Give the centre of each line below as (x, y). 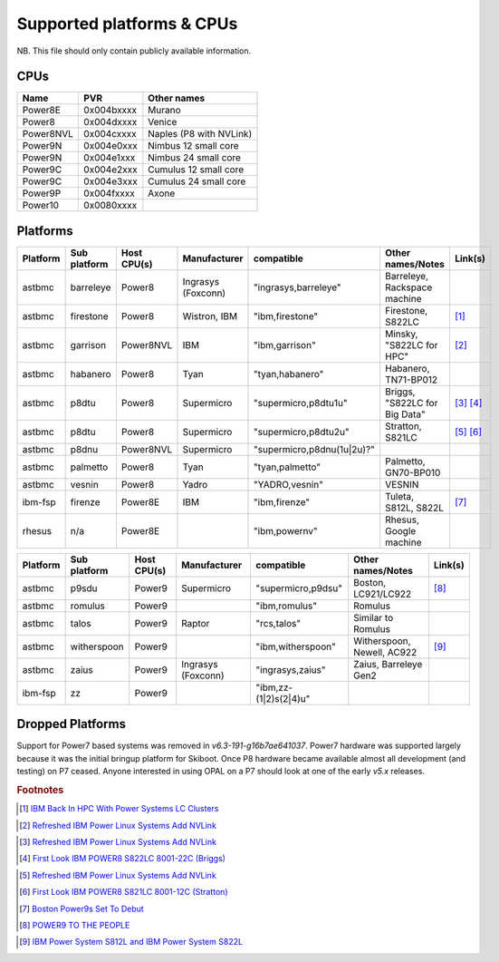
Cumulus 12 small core (196, 170)
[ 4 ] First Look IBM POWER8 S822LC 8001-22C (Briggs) (123, 859)
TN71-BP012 (412, 379)
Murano (164, 111)
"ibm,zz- (274, 687)
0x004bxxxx (110, 111)
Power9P (42, 193)
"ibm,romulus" (286, 606)
